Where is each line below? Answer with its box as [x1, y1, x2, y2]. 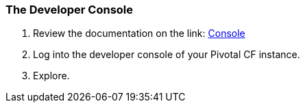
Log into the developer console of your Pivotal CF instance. [33, 49, 300, 61]
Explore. [33, 70, 70, 82]
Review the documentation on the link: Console [33, 27, 245, 40]
